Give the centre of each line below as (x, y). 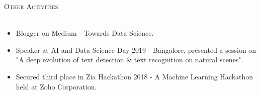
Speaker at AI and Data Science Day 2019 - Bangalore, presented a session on (136, 50)
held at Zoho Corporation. (56, 86)
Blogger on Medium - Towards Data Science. (85, 33)
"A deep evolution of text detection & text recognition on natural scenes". (129, 60)
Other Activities (31, 6)
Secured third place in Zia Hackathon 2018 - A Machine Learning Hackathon (135, 76)
